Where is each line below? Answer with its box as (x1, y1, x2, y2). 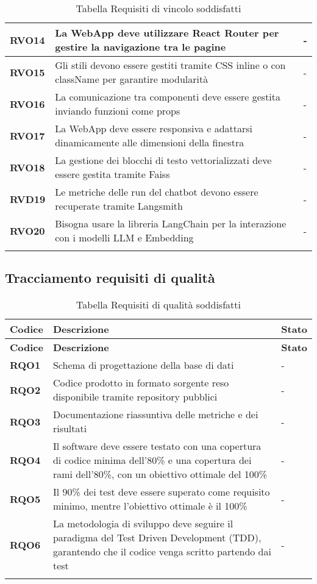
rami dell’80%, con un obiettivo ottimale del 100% (52, 467, 268, 482)
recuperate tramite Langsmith (55, 199, 183, 213)
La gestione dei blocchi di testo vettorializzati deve (55, 153, 272, 167)
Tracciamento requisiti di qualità (5, 268, 215, 287)
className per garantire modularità (55, 72, 208, 86)
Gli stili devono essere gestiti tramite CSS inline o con (55, 58, 286, 72)
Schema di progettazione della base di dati (52, 358, 234, 372)
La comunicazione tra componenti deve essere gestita (55, 90, 281, 104)
